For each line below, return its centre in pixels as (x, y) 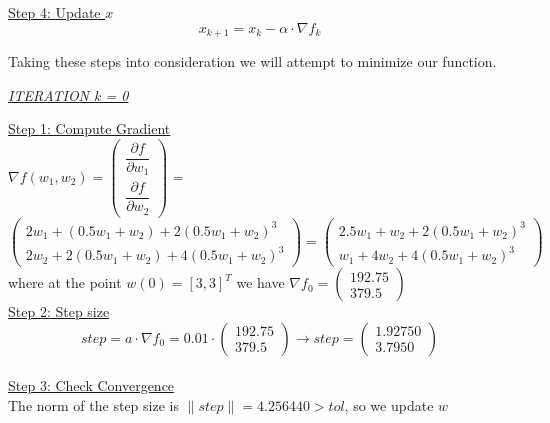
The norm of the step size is (93, 404)
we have (260, 282)
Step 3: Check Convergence (91, 385)
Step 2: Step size (59, 311)
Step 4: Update (54, 12)
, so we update (389, 404)
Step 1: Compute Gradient (89, 128)
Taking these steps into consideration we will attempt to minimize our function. (252, 61)
